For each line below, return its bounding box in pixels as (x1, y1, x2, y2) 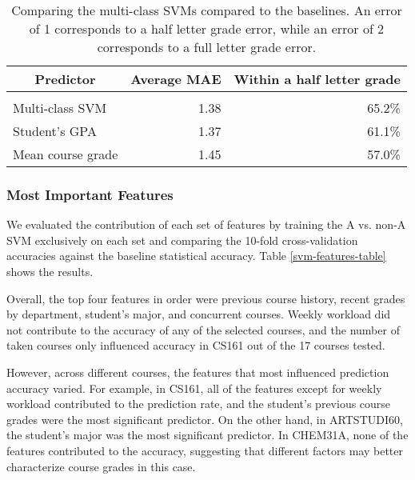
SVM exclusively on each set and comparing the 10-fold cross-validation (6, 231, 358, 248)
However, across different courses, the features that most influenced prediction (6, 363, 389, 380)
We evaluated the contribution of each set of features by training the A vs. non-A (6, 216, 406, 233)
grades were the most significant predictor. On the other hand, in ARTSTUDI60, (6, 410, 403, 427)
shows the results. (6, 263, 94, 279)
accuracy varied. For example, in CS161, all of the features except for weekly (6, 379, 382, 396)
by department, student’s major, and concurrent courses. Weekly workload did (6, 306, 391, 322)
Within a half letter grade (233, 70, 401, 88)
